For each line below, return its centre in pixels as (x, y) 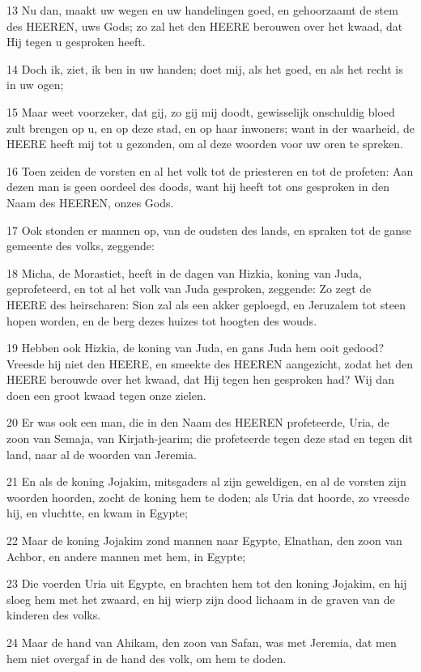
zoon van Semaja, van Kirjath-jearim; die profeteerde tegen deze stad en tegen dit (210, 438)
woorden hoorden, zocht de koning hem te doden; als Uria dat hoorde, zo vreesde (208, 497)
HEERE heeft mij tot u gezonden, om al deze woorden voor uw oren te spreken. (205, 144)
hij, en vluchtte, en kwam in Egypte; (97, 513)
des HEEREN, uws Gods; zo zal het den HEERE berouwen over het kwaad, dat (205, 26)
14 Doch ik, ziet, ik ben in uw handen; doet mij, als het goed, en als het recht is (205, 68)
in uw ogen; (35, 85)
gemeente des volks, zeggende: (81, 246)
